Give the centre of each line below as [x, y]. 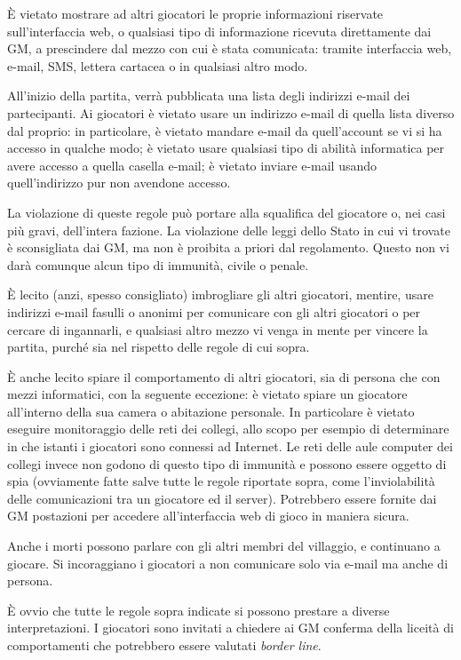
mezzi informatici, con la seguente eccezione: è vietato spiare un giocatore [207, 394]
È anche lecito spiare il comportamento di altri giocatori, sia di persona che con [224, 376]
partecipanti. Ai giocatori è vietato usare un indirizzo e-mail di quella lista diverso [231, 112]
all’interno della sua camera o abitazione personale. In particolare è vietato [211, 411]
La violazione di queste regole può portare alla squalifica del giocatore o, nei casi [227, 212]
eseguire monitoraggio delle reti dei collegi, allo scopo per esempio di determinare [228, 429]
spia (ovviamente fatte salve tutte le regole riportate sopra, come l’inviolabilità [221, 481]
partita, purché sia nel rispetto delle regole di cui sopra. [159, 347]
